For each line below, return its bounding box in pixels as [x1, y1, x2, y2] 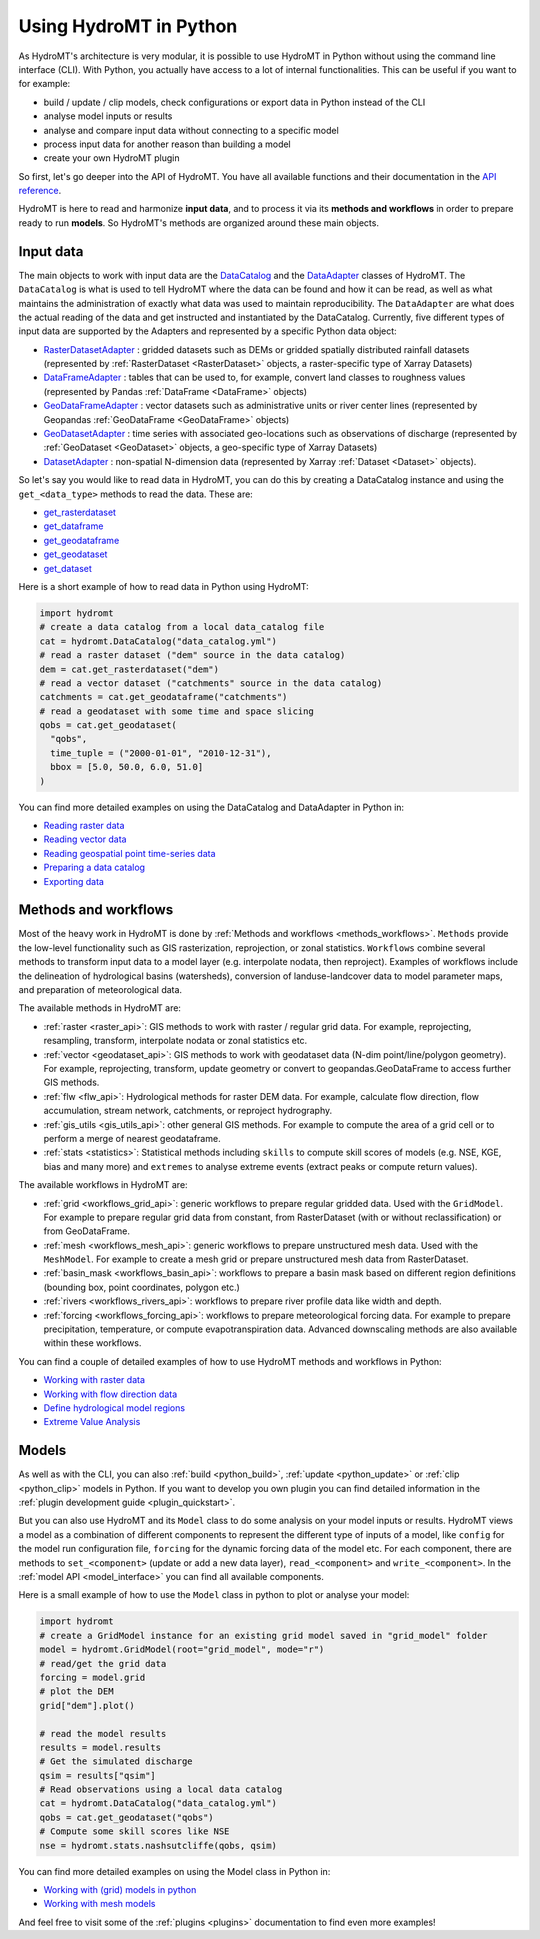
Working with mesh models [43, 1898, 156, 1910]
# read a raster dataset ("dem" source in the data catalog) [39, 650, 346, 661]
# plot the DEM [39, 1686, 114, 1697]
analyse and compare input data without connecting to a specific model [43, 124, 339, 136]
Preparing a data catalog [43, 861, 145, 874]
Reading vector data [43, 833, 127, 845]
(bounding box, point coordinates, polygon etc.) [43, 1281, 240, 1293]
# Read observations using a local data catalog [39, 1784, 283, 1795]
